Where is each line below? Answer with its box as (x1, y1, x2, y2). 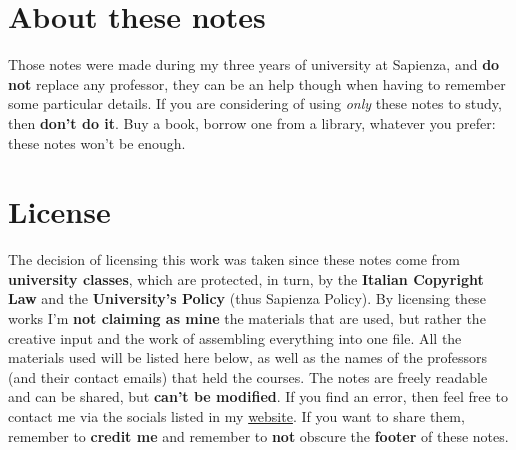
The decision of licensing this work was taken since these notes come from (8, 249, 461, 270)
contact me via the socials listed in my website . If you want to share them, (8, 405, 465, 426)
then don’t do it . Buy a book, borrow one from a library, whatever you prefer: (8, 112, 496, 133)
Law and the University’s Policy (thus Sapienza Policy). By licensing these (8, 288, 486, 309)
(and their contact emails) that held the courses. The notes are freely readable (8, 366, 488, 387)
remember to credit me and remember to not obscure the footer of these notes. (8, 425, 509, 446)
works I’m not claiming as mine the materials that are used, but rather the (8, 308, 486, 328)
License (8, 191, 111, 232)
